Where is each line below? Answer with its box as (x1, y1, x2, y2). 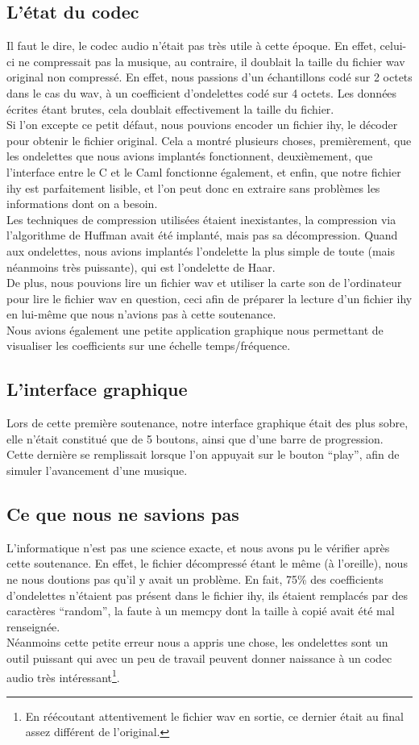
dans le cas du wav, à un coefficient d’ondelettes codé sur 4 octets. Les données (6, 84, 397, 101)
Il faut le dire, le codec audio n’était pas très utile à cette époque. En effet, (6, 37, 376, 54)
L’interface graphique (6, 377, 188, 402)
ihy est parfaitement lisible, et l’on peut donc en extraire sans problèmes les (6, 179, 380, 196)
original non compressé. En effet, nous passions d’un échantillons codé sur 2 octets (6, 69, 413, 85)
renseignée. (6, 618, 60, 635)
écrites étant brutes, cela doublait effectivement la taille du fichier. (6, 100, 334, 117)
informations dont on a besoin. (6, 195, 158, 212)
